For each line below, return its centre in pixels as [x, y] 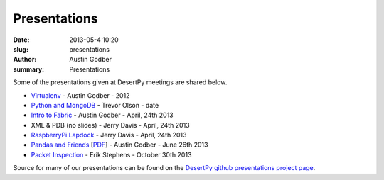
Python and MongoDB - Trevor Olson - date [95, 105]
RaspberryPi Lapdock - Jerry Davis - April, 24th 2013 [109, 135]
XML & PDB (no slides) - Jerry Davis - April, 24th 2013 [110, 125]
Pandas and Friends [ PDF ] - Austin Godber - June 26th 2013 [119, 145]
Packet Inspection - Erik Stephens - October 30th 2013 [111, 154]
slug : [21, 49]
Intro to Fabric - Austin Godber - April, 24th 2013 [102, 115]
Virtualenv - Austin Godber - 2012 [80, 95]
